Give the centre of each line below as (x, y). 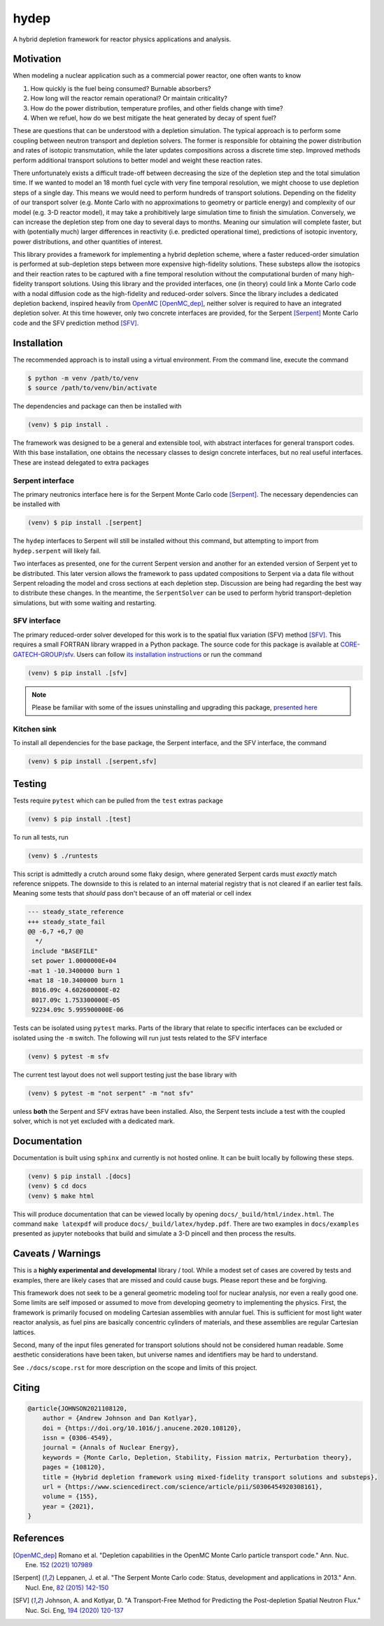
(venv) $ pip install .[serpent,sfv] (92, 762)
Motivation (37, 59)
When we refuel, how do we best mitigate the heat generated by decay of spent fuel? (153, 118)
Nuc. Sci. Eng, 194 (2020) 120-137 (74, 1610)
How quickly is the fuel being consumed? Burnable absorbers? (121, 88)
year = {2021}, (68, 1506)
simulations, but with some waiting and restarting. (85, 602)
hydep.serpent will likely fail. (57, 551)
